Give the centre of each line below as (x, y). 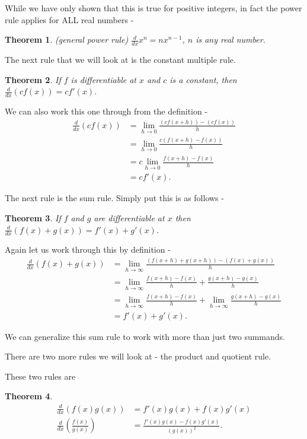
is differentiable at (103, 79)
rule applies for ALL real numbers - (69, 19)
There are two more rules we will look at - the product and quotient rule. (138, 356)
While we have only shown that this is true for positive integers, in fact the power (153, 8)
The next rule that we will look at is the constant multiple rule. (120, 60)
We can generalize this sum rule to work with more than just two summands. (145, 336)
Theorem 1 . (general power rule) (67, 39)
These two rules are (40, 376)
